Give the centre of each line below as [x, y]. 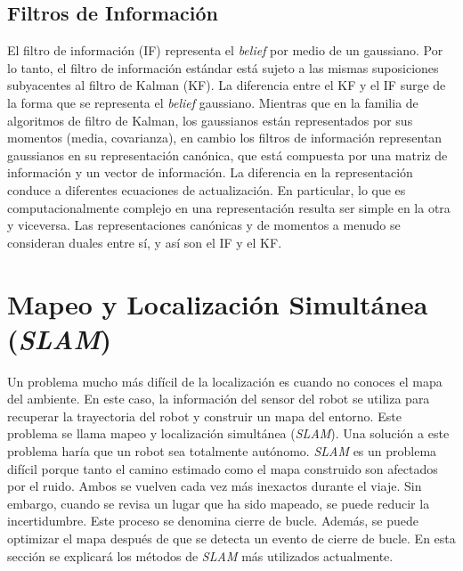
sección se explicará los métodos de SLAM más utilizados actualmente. [200, 555]
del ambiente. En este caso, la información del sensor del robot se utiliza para [219, 399]
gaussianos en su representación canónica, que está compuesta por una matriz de [227, 155]
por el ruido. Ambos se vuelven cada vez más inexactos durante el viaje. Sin [215, 486]
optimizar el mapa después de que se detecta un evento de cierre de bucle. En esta [231, 538]
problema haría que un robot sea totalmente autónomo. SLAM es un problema [222, 451]
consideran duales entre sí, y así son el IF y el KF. [145, 242]
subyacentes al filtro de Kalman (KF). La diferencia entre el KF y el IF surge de [227, 85]
